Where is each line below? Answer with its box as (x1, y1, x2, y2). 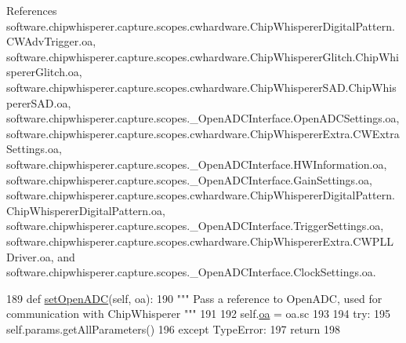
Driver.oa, (6, 248, 54, 265)
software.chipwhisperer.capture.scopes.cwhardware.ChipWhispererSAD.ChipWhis (6, 78, 397, 95)
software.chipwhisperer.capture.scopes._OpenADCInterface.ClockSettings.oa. (6, 264, 376, 280)
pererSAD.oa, (6, 94, 71, 111)
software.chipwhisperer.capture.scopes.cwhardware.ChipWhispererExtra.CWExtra (6, 125, 400, 141)
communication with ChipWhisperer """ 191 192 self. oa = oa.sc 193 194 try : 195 (6, 305, 391, 322)
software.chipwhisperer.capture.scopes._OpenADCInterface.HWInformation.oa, (6, 155, 387, 172)
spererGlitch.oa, (6, 64, 82, 80)
